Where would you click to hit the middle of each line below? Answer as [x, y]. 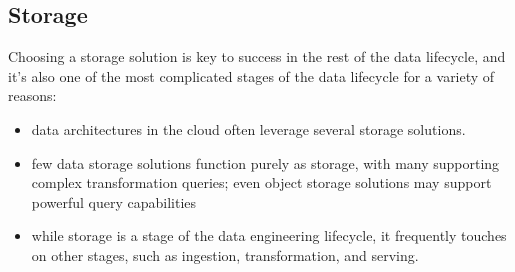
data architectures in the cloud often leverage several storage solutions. [248, 128]
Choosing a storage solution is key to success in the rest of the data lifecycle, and [257, 56]
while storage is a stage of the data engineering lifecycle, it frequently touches [269, 235]
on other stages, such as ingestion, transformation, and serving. [225, 254]
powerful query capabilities [114, 201]
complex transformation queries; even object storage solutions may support [261, 182]
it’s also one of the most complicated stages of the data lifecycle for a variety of [251, 75]
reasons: [32, 95]
